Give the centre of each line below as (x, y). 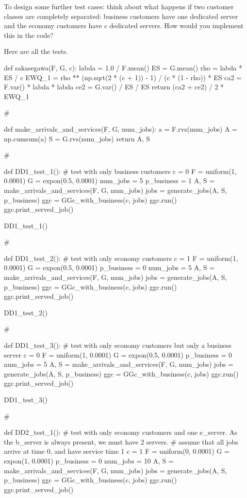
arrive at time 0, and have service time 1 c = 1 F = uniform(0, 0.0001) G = (117, 451)
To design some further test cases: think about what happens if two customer (119, 6)
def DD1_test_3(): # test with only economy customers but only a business (118, 345)
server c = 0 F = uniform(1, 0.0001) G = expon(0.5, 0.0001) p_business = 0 (118, 354)
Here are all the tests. (36, 51)
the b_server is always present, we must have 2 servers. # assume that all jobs (121, 441)
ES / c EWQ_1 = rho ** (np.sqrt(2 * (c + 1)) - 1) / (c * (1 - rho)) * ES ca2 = (123, 77)
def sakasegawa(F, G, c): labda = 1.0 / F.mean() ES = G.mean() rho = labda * (123, 67)
